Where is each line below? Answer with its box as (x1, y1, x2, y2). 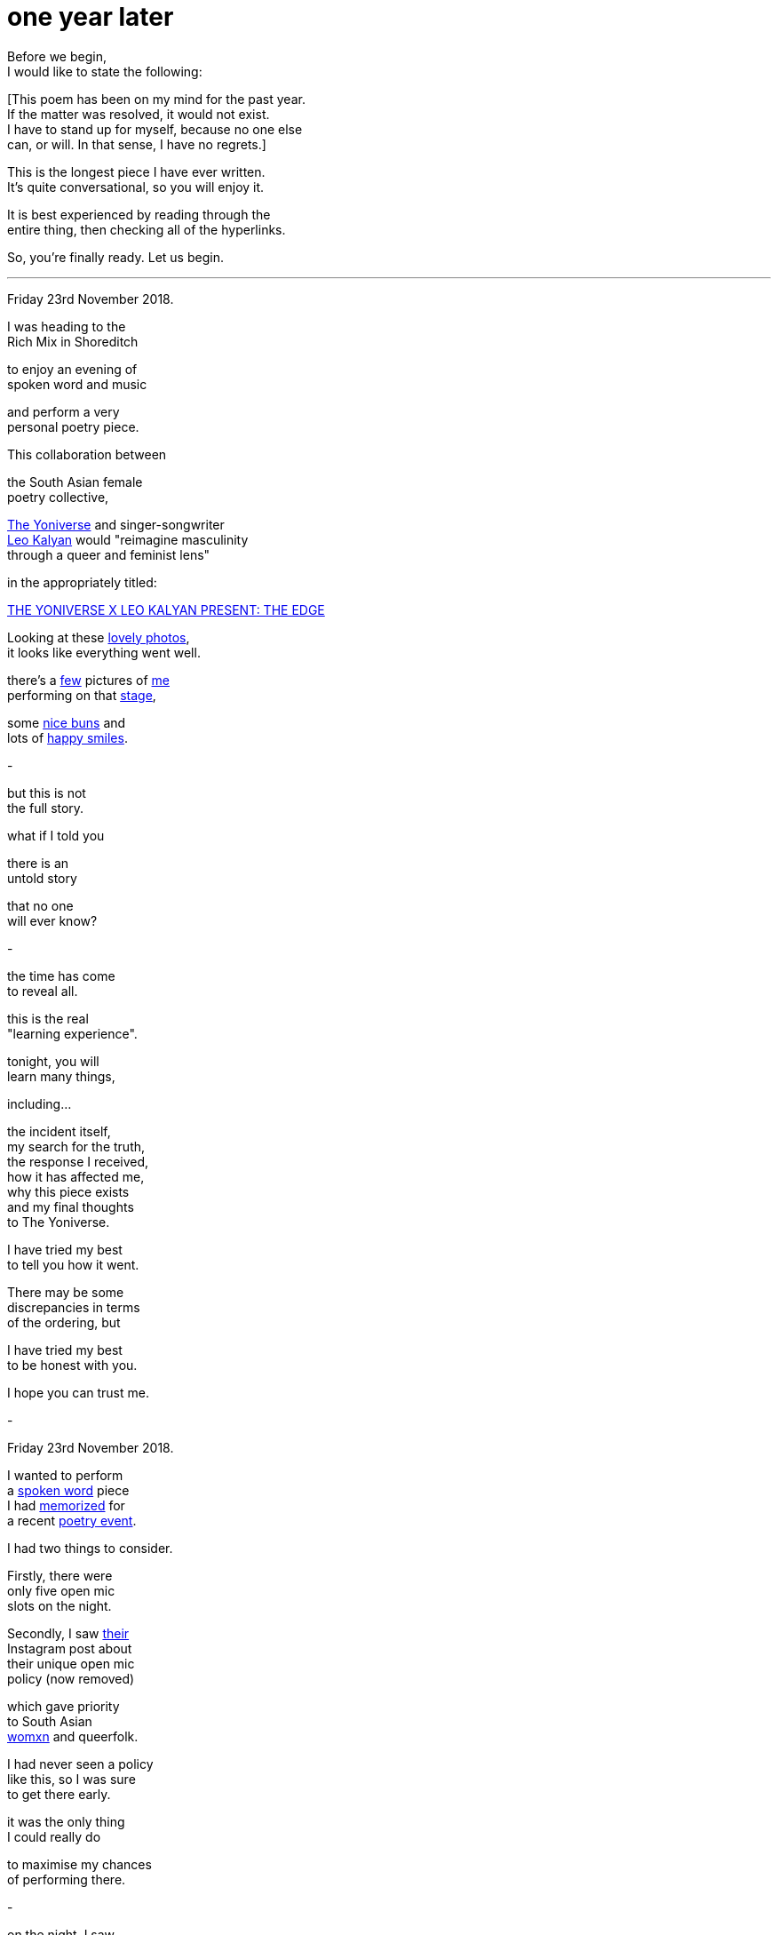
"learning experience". (7, 1025, 138, 1041)
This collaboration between (7, 446, 167, 462)
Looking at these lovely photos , (7, 629, 190, 645)
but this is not (7, 784, 86, 800)
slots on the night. (7, 1597, 112, 1613)
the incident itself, (7, 1123, 111, 1139)
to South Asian (7, 1713, 92, 1729)
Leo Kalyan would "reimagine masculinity (7, 531, 249, 547)
